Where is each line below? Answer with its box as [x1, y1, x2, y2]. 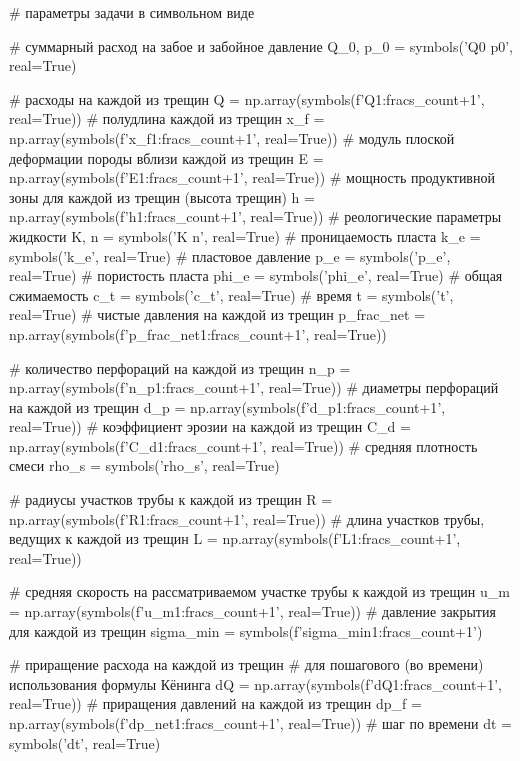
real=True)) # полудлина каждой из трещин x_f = [9, 108, 325, 129]
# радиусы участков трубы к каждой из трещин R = [9, 489, 333, 510]
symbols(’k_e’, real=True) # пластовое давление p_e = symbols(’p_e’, [9, 245, 451, 266]
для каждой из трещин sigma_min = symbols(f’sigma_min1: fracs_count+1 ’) [9, 620, 483, 641]
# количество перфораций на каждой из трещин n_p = [9, 357, 351, 378]
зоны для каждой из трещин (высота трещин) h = [9, 186, 315, 207]
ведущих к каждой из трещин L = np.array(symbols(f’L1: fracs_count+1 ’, [9, 528, 461, 549]
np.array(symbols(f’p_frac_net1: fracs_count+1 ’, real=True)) [9, 323, 387, 344]
